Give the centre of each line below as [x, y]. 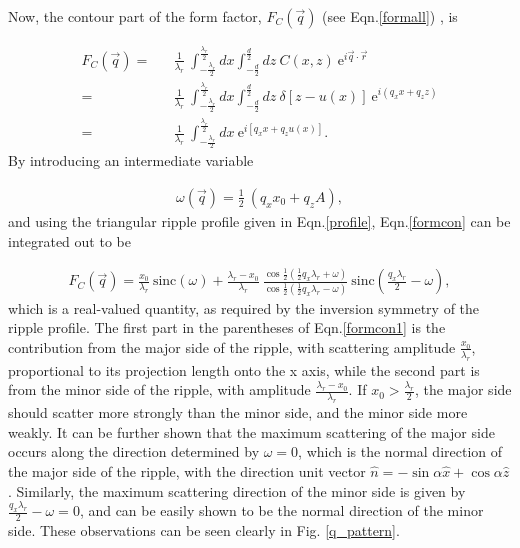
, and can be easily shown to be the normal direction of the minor [281, 510]
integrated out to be [69, 240]
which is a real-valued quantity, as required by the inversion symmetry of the [244, 307]
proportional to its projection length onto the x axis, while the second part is [244, 369]
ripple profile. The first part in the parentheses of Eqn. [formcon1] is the [227, 327]
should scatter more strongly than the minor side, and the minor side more [238, 412]
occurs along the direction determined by [134, 451]
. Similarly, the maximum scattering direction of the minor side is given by [237, 490]
